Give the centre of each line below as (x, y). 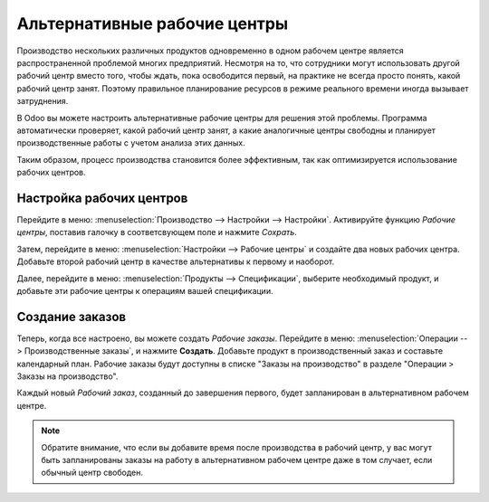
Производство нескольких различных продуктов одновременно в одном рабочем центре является (211, 51)
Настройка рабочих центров (102, 198)
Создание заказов (72, 317)
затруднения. (43, 101)
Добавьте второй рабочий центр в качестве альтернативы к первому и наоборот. (176, 261)
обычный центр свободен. (92, 473)
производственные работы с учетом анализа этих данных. (131, 143)
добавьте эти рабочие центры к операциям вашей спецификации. (145, 290)
